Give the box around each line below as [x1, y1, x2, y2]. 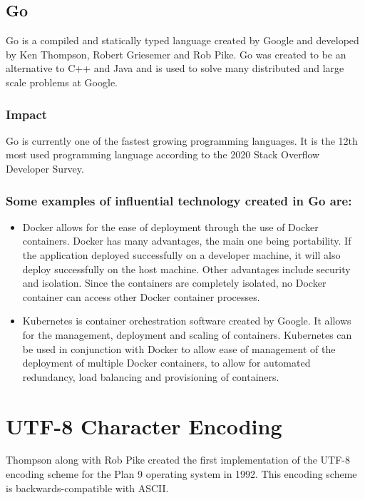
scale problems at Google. [6, 74, 118, 89]
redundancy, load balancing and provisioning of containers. [22, 369, 279, 384]
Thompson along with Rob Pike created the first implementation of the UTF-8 [6, 452, 351, 467]
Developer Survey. [6, 160, 84, 175]
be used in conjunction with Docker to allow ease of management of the [22, 341, 336, 356]
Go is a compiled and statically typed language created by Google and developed [6, 33, 359, 48]
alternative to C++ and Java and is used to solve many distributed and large [6, 61, 344, 76]
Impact [6, 105, 48, 123]
